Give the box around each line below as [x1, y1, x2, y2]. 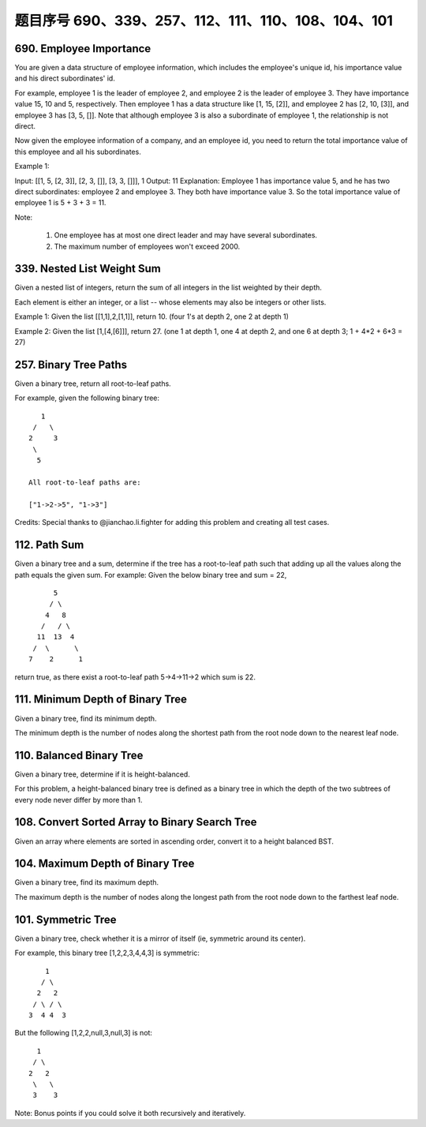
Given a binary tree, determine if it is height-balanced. [14, 769, 191, 779]
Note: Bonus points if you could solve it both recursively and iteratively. [14, 1108, 246, 1118]
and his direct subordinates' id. [14, 73, 116, 83]
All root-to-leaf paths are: [28, 478, 141, 487]
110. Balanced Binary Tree [14, 748, 144, 762]
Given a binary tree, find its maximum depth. [14, 878, 159, 887]
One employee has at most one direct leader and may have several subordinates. [54, 230, 318, 240]
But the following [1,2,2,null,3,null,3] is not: [14, 1028, 153, 1038]
